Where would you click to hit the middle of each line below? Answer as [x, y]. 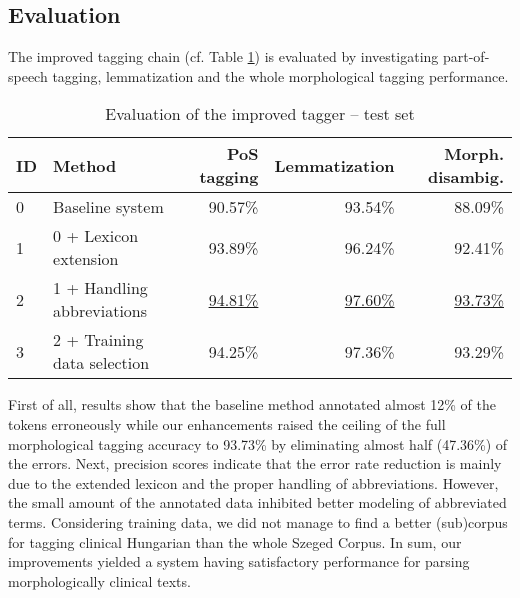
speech [28, 75]
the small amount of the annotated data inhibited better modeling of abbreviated [257, 502]
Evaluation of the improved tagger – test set [260, 114]
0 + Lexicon [96, 236]
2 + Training [98, 340]
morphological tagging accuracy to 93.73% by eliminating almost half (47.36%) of [258, 443]
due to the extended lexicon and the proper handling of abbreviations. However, [253, 482]
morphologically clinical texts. [99, 580]
